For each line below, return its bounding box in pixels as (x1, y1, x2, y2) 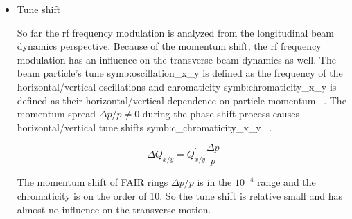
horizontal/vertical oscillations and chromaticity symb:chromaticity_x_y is (17, 79, 337, 93)
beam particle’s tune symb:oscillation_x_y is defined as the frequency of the (17, 66, 343, 80)
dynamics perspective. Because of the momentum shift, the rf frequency (17, 39, 322, 53)
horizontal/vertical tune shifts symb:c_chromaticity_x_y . (17, 120, 272, 134)
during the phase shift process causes (142, 106, 299, 121)
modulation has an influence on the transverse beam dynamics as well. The (17, 52, 336, 66)
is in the (197, 175, 232, 189)
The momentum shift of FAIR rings (17, 175, 168, 189)
